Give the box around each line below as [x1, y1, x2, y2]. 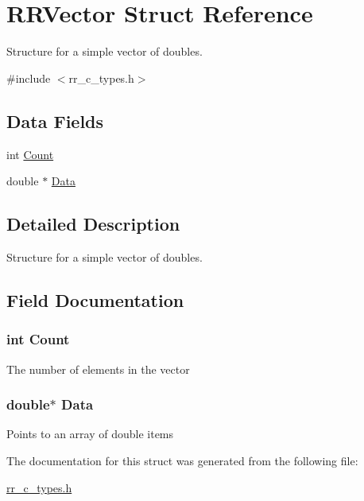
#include [6, 69, 51, 86]
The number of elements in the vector [6, 360, 190, 377]
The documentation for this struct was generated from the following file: [6, 452, 358, 468]
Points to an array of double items [6, 425, 174, 442]
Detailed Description [6, 212, 180, 236]
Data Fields [6, 108, 104, 133]
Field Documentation [6, 287, 184, 312]
